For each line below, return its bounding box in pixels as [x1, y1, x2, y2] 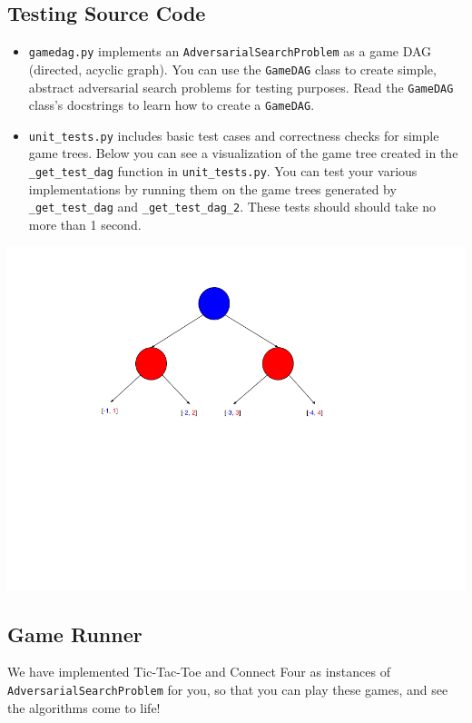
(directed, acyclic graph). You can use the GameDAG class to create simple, [28, 59, 437, 78]
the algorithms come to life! [7, 698, 161, 717]
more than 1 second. [28, 214, 142, 233]
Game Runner [7, 619, 143, 648]
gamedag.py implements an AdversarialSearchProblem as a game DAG [28, 42, 432, 61]
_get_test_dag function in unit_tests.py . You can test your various [28, 162, 418, 181]
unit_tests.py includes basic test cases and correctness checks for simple [28, 125, 439, 144]
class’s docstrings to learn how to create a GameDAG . [28, 95, 315, 114]
